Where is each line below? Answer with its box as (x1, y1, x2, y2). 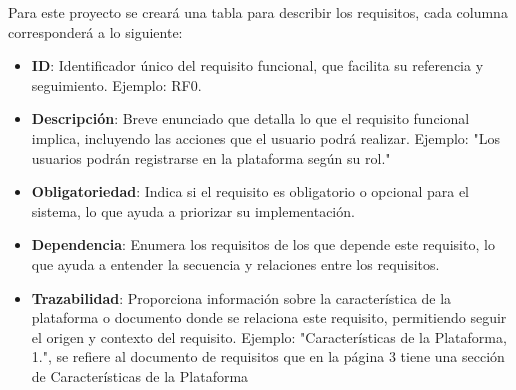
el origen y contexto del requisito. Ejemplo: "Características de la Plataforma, (31, 326, 507, 347)
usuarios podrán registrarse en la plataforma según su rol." (31, 147, 391, 168)
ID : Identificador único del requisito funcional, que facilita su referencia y (31, 55, 484, 76)
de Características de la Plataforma (31, 365, 249, 386)
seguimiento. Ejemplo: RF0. (31, 74, 202, 95)
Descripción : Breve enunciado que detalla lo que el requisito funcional (31, 108, 470, 129)
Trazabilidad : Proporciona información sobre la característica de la (31, 287, 452, 308)
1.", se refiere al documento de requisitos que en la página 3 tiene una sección (31, 346, 505, 367)
